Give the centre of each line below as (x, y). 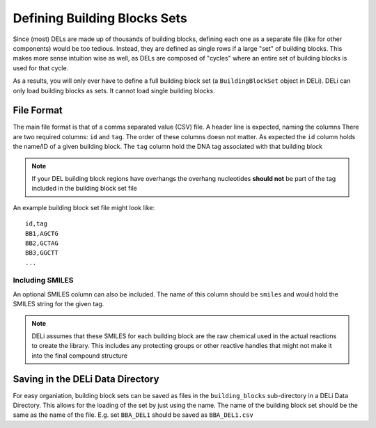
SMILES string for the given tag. (58, 304)
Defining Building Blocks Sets (100, 18)
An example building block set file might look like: (84, 207)
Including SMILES (43, 280)
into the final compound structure (80, 356)
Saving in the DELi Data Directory (86, 379)
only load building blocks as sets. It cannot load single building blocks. (114, 90)
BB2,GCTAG (42, 243)
